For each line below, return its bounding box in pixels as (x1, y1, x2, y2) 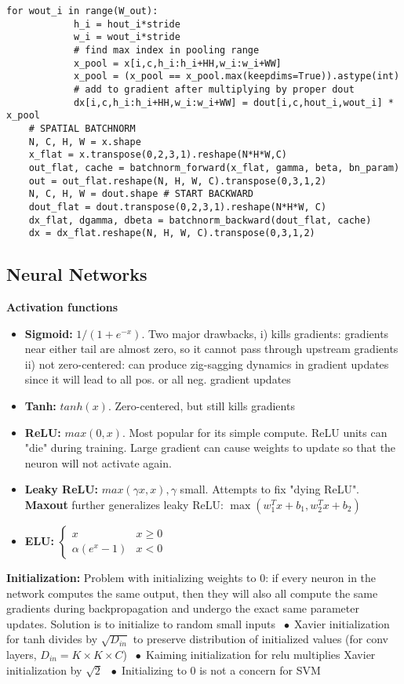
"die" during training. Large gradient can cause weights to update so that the (24, 439, 396, 456)
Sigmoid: (24, 325, 73, 341)
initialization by (6, 661, 82, 678)
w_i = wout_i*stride (73, 31, 180, 43)
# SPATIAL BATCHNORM (28, 122, 136, 134)
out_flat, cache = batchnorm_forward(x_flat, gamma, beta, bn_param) (28, 162, 400, 173)
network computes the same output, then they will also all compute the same (6, 584, 378, 601)
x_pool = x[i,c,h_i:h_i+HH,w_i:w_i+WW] (73, 57, 282, 69)
